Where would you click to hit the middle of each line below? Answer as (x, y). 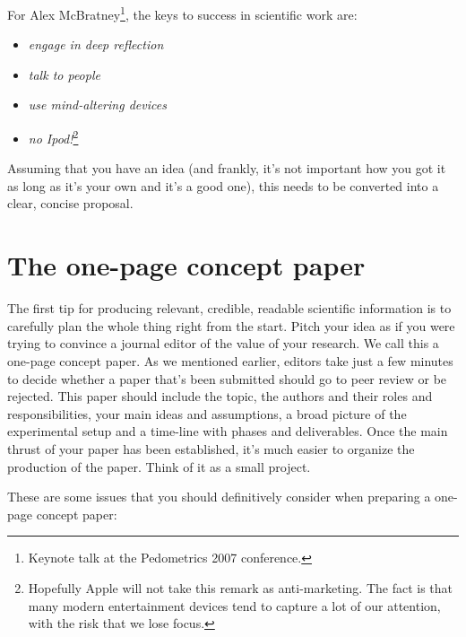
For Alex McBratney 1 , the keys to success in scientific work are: (182, 13)
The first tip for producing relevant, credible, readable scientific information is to (229, 308)
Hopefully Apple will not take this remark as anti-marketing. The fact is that (241, 587)
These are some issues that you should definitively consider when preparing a (219, 497)
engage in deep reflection (96, 44)
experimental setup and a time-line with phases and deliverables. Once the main (228, 431)
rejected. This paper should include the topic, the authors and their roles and (220, 396)
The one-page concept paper (186, 265)
